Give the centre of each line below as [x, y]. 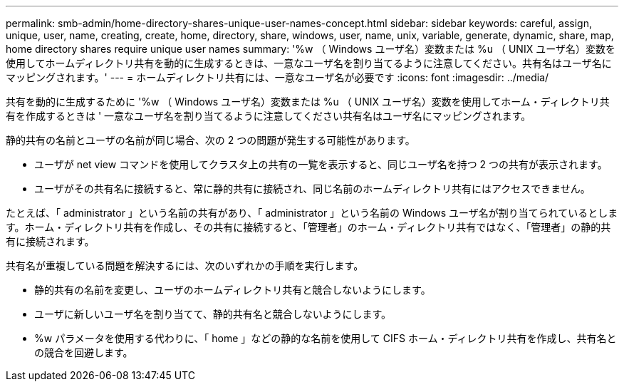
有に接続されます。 [50, 241]
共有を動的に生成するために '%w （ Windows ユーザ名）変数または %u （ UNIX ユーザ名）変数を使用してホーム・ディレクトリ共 [308, 102]
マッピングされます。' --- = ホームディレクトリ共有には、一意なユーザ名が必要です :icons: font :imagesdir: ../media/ [277, 77]
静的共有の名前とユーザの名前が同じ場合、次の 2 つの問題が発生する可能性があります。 [210, 140]
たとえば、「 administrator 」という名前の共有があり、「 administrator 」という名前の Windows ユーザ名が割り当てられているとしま [312, 213]
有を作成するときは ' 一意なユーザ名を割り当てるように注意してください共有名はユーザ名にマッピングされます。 [269, 116]
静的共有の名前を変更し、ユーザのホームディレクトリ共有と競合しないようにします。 [233, 290]
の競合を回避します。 [84, 352]
